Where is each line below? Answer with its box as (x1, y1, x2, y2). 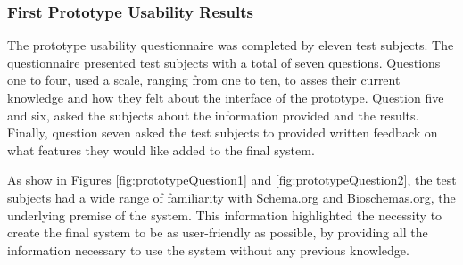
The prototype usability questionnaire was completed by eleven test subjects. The (7, 36, 454, 54)
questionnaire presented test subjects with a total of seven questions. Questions (7, 53, 441, 71)
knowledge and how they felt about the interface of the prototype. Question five (7, 88, 444, 106)
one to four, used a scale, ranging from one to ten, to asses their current (7, 70, 401, 89)
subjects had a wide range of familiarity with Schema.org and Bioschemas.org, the (7, 187, 456, 206)
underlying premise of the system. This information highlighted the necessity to (7, 205, 442, 224)
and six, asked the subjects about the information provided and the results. (7, 105, 419, 124)
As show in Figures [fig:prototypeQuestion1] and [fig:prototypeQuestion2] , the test (7, 170, 457, 189)
